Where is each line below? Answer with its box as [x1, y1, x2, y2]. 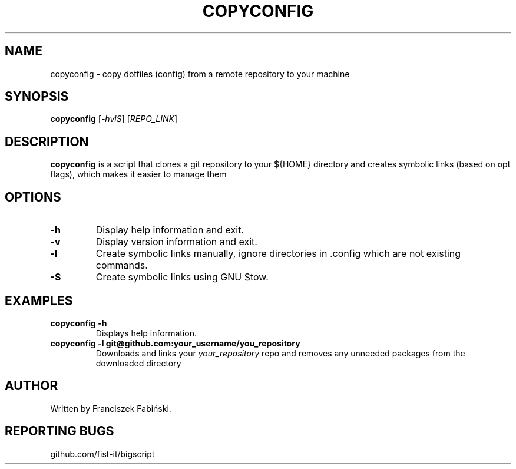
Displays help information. [95, 328, 197, 338]
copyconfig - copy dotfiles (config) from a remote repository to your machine [50, 68, 350, 79]
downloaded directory [95, 358, 181, 368]
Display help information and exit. [95, 224, 244, 236]
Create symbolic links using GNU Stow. [95, 271, 269, 283]
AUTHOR [5, 378, 58, 394]
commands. [95, 259, 148, 272]
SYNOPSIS [5, 89, 69, 104]
